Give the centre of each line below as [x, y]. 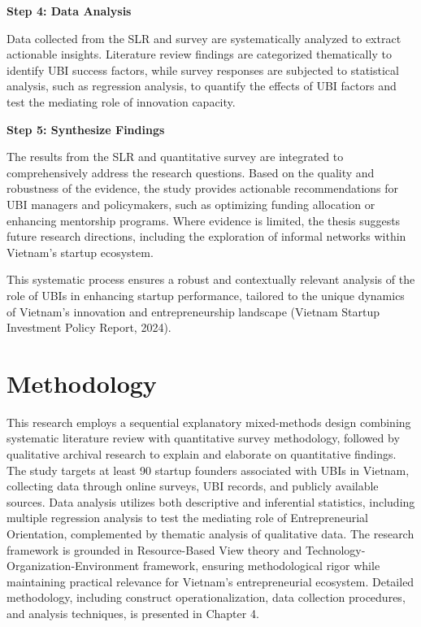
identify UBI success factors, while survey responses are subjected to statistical [203, 70]
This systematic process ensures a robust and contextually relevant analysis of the [211, 279]
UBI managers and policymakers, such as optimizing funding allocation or [191, 204]
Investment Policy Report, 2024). [89, 327]
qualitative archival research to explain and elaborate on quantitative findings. [202, 454]
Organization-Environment [73, 566]
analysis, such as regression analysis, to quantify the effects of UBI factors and [202, 86]
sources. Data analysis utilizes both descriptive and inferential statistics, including [211, 501]
